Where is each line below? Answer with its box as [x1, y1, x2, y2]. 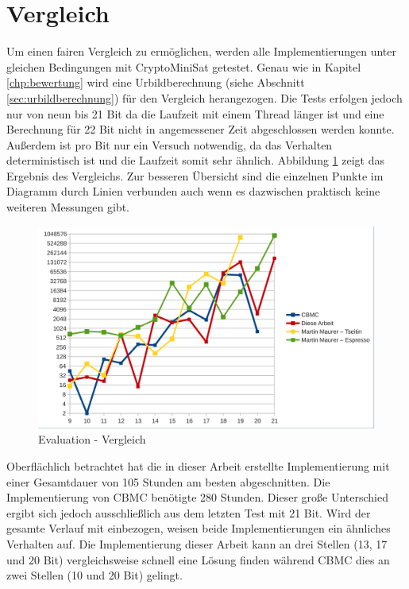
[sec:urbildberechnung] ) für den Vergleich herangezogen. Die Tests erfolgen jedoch [6, 89, 403, 106]
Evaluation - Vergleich [38, 431, 146, 448]
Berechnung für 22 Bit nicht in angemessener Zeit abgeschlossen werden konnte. [6, 121, 395, 138]
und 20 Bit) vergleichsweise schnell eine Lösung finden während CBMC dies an [6, 551, 390, 568]
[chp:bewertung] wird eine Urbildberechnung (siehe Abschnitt [6, 74, 305, 91]
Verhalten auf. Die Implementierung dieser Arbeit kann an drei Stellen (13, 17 [6, 536, 388, 552]
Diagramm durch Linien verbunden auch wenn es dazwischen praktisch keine [6, 183, 380, 200]
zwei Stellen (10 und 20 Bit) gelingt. [6, 567, 183, 583]
